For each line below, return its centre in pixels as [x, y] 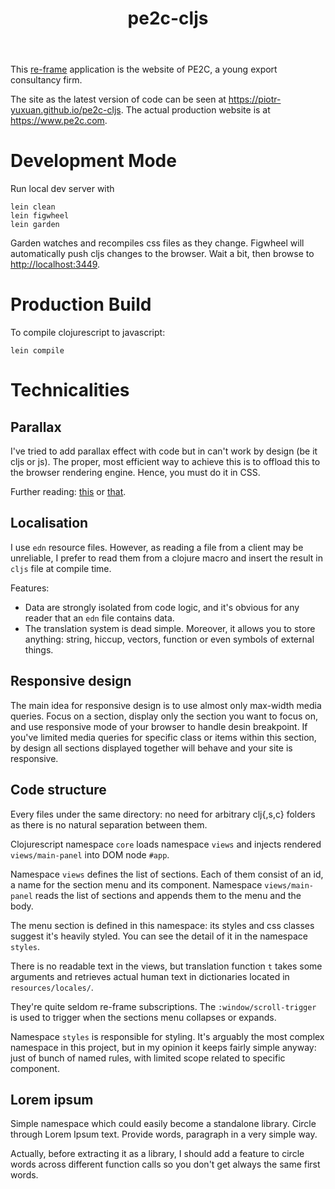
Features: [30, 588]
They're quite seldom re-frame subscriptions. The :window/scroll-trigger [163, 1006]
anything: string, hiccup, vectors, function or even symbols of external [169, 639]
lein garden [35, 225]
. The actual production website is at [195, 110]
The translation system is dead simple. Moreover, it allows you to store [170, 628]
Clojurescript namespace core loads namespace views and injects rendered [166, 844]
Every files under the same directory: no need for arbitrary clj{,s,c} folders [163, 814]
